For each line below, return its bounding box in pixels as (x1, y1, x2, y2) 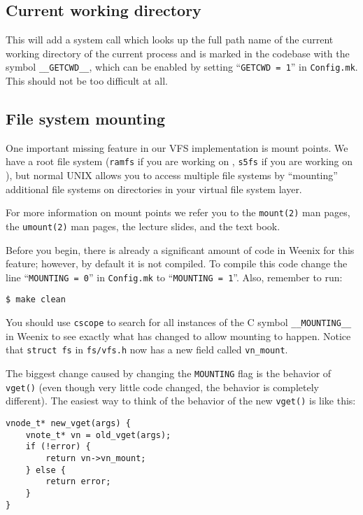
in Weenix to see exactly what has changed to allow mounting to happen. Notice (6, 328, 351, 343)
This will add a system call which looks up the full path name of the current (6, 32, 334, 47)
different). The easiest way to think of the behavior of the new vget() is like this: (6, 393, 356, 408)
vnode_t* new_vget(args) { (6, 418, 131, 428)
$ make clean (6, 295, 66, 305)
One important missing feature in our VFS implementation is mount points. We (6, 140, 348, 155)
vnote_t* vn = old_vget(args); (25, 430, 171, 440)
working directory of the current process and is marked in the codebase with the (6, 45, 350, 60)
